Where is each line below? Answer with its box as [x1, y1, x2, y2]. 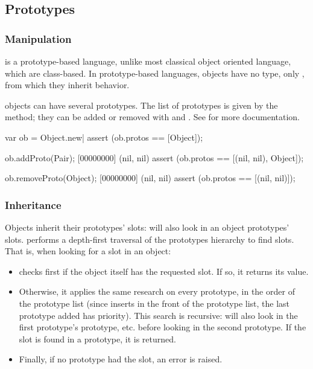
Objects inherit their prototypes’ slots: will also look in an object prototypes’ [5, 220, 289, 233]
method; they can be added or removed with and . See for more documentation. [5, 111, 300, 123]
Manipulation [5, 31, 72, 46]
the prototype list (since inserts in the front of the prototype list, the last [19, 297, 290, 309]
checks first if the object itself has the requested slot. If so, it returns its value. [19, 265, 309, 277]
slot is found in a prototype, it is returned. [19, 332, 176, 345]
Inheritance [5, 197, 62, 212]
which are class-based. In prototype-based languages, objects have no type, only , [5, 66, 305, 79]
